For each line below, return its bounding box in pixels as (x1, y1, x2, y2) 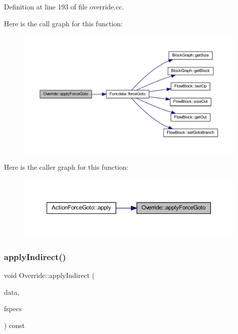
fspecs (4, 303, 22, 314)
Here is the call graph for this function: (4, 18, 123, 28)
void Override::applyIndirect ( (4, 270, 95, 280)
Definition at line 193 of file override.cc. (4, 1, 124, 11)
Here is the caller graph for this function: (4, 162, 129, 172)
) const (4, 320, 25, 330)
